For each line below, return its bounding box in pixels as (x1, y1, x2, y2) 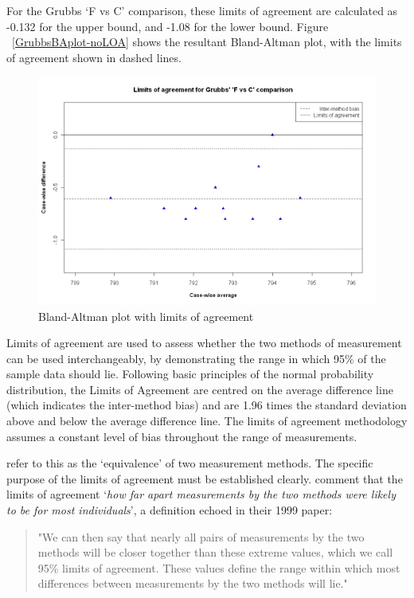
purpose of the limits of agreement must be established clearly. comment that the (6, 470, 403, 487)
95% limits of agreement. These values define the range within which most (37, 559, 400, 576)
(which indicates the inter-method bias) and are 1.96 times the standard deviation (6, 397, 407, 413)
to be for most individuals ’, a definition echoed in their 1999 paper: (6, 502, 333, 518)
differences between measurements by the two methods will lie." (37, 575, 348, 592)
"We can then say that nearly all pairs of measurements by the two (37, 528, 365, 545)
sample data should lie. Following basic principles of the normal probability (6, 365, 374, 382)
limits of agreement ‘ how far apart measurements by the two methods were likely (6, 486, 396, 502)
